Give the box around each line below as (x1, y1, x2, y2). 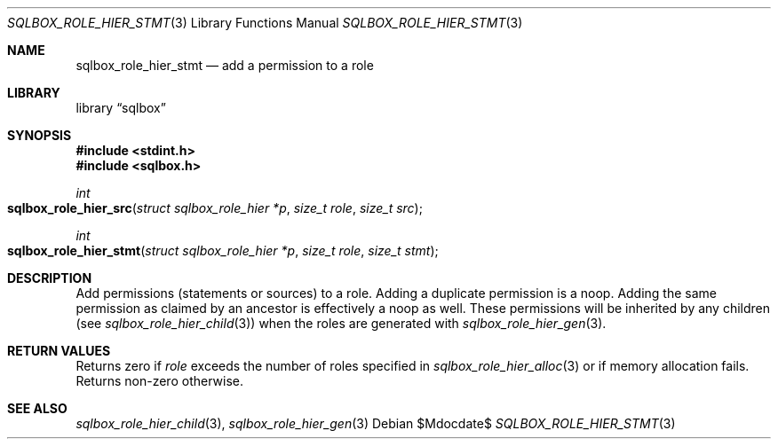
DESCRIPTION (7, 270, 92, 286)
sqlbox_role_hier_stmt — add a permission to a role (75, 58, 374, 73)
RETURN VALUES (7, 343, 111, 358)
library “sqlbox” (75, 100, 166, 115)
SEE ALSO (7, 401, 67, 416)
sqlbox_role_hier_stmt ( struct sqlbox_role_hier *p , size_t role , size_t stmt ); (7, 243, 439, 258)
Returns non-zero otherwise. (75, 373, 243, 388)
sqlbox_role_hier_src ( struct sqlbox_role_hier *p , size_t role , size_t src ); (7, 200, 423, 215)
